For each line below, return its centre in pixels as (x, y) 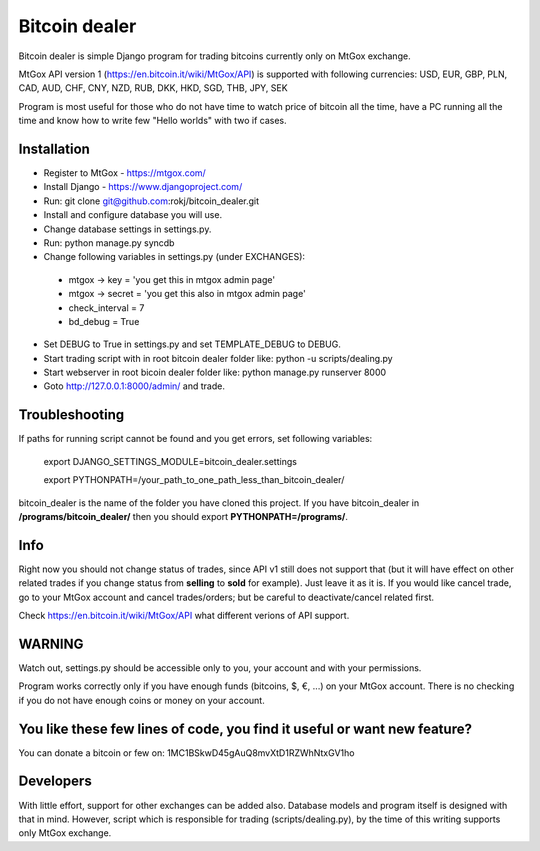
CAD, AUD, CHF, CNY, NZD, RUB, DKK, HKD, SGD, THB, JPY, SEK (153, 88)
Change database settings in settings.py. (127, 229)
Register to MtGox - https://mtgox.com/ (125, 173)
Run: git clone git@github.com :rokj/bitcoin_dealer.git (151, 201)
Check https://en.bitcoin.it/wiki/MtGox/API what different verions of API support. (184, 616)
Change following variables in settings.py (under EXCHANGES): (174, 257)
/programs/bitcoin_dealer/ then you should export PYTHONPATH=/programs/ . (183, 516)
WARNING (51, 643)
